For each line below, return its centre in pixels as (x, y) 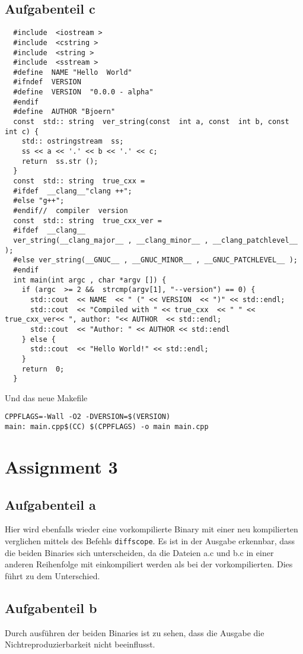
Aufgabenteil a (50, 504)
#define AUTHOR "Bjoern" (64, 112)
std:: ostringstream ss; (73, 142)
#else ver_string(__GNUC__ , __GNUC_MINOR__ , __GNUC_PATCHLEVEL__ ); (155, 260)
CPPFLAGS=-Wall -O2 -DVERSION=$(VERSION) (88, 417)
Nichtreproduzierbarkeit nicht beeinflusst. (80, 644)
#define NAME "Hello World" (73, 72)
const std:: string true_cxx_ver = (87, 220)
